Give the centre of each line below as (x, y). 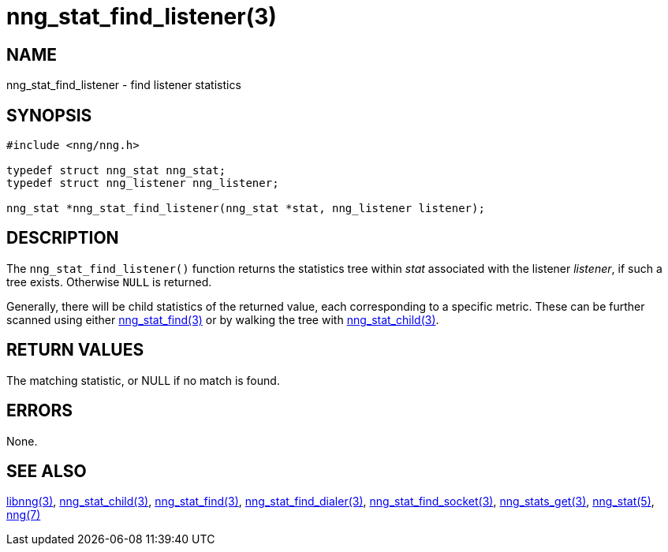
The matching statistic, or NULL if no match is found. (143, 380)
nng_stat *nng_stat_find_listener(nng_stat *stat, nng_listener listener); (246, 209)
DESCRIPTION (63, 238)
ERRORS (40, 411)
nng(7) (24, 515)
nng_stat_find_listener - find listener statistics (124, 85)
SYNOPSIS (49, 115)
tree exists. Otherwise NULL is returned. (109, 282)
